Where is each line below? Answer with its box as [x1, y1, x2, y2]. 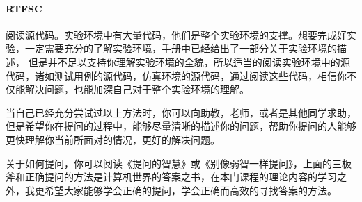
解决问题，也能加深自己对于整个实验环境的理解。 [24, 82, 249, 96]
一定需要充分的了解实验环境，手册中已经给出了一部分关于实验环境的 [24, 41, 337, 56]
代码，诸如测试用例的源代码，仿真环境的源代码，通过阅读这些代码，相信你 [6, 68, 347, 83]
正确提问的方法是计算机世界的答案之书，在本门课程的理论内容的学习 [24, 169, 337, 184]
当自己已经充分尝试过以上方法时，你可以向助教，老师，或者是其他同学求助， [6, 105, 356, 119]
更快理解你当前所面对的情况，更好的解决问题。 [6, 132, 220, 146]
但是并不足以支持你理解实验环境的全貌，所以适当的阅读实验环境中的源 [28, 54, 350, 69]
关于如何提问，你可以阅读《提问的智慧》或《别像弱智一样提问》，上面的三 [6, 155, 342, 170]
